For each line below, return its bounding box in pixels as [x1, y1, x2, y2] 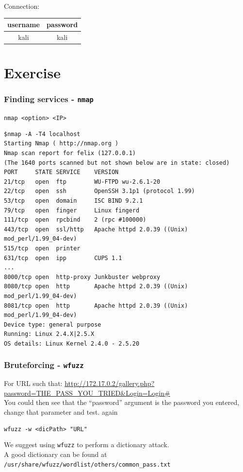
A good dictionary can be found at [4, 449, 107, 459]
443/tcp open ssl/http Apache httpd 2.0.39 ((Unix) [4, 226, 188, 233]
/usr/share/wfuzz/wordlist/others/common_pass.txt [4, 461, 171, 468]
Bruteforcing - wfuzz [4, 359, 84, 371]
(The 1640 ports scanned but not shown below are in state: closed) [4, 159, 230, 166]
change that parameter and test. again [4, 407, 118, 417]
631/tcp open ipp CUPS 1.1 [4, 254, 122, 262]
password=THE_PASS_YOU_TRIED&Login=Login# [4, 387, 170, 398]
